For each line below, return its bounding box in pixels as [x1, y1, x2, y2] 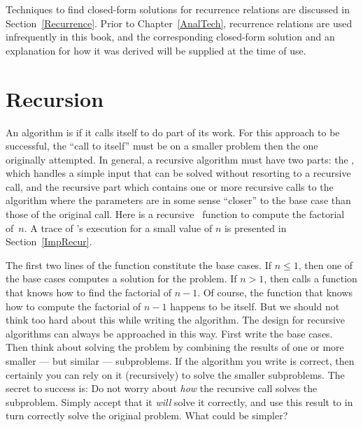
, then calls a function [264, 271, 357, 286]
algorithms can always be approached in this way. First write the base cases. [6, 326, 333, 340]
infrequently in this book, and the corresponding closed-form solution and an [6, 29, 335, 44]
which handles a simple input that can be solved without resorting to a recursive [6, 166, 351, 180]
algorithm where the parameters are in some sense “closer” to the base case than [6, 193, 351, 208]
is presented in [224, 220, 287, 235]
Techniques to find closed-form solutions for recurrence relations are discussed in [6, 2, 350, 16]
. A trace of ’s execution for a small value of [24, 220, 213, 235]
